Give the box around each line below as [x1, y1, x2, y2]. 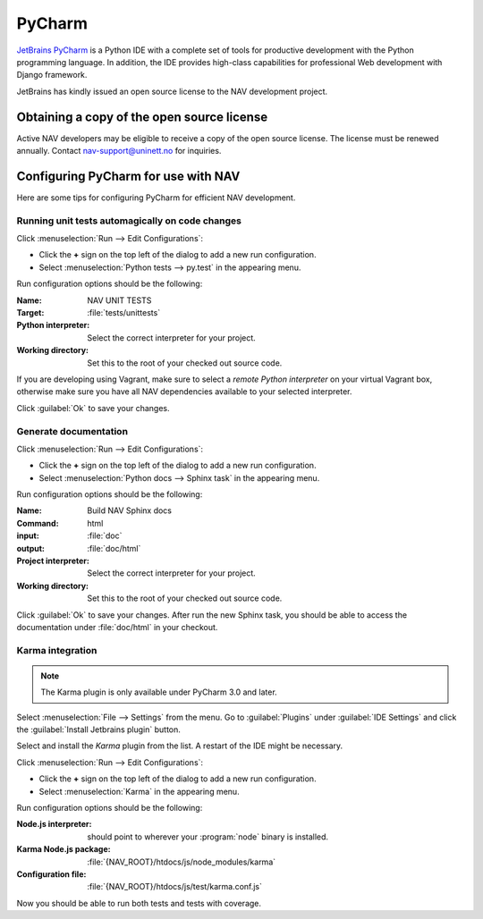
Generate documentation [16, 425, 129, 437]
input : [16, 530, 39, 541]
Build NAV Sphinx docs [87, 505, 173, 516]
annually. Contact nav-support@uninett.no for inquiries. [16, 146, 222, 156]
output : [16, 543, 45, 553]
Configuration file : [16, 869, 87, 880]
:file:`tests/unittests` [87, 308, 161, 318]
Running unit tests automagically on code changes [16, 215, 241, 227]
